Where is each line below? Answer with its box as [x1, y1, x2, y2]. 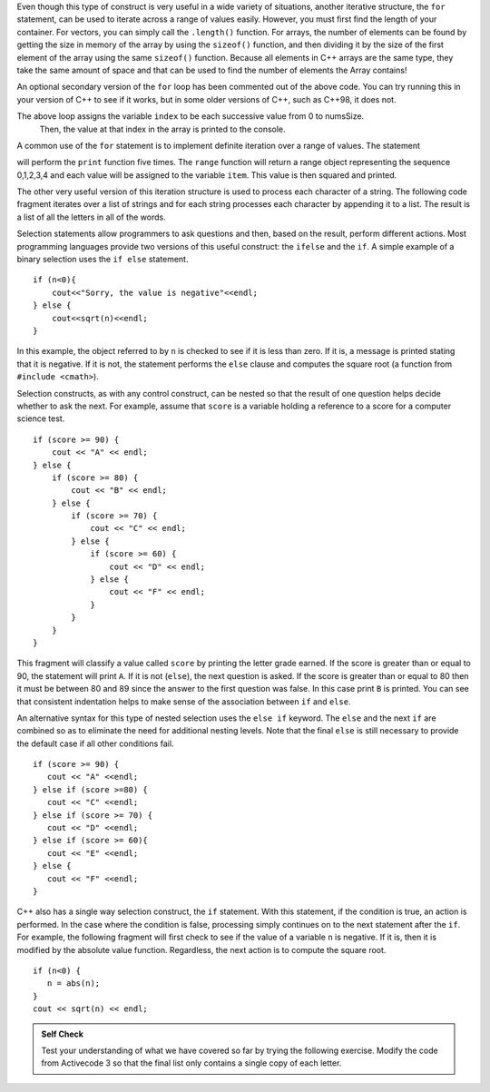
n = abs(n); [46, 979, 101, 989]
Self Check [41, 1028, 83, 1039]
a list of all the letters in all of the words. [16, 212, 167, 222]
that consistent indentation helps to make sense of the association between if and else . [16, 695, 351, 707]
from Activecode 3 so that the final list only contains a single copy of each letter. [41, 1058, 342, 1068]
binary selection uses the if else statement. [16, 254, 189, 265]
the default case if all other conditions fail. [16, 738, 174, 749]
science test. [16, 413, 65, 424]
